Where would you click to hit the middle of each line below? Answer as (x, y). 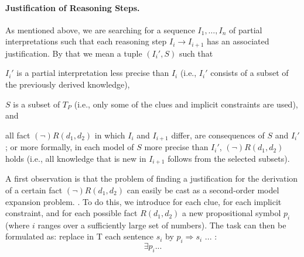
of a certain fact (34, 190)
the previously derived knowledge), (68, 84)
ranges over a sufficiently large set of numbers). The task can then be (162, 225)
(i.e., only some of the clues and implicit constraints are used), (186, 104)
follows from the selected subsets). (229, 158)
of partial (246, 29)
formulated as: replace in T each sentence (79, 236)
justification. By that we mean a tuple (74, 53)
